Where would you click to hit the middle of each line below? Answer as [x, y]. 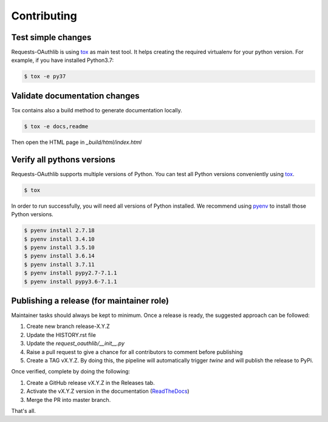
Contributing [44, 16]
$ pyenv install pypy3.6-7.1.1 [71, 281]
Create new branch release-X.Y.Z [68, 326]
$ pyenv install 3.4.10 [60, 239]
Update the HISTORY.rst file [61, 335]
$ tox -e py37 [45, 77]
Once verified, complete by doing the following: [71, 372]
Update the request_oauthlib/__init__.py [75, 344]
